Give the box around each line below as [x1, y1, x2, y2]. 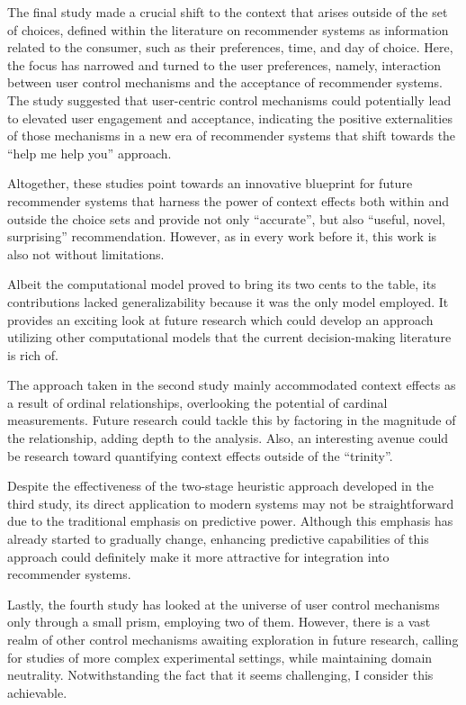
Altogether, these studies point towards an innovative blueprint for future [7, 174, 413, 193]
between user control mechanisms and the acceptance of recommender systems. [7, 73, 443, 92]
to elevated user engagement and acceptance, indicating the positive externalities [7, 108, 453, 127]
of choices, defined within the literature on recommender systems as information [7, 20, 449, 39]
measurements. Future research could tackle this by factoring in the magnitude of [7, 411, 456, 429]
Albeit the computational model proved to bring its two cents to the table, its [7, 275, 436, 294]
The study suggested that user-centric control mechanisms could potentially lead [7, 90, 452, 109]
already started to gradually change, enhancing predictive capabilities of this [7, 529, 429, 548]
